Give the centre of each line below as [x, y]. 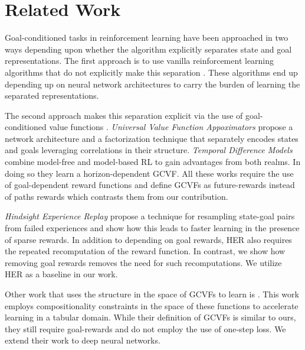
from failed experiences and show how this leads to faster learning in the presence [152, 228]
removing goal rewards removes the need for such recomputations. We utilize [143, 262]
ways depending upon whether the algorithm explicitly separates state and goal [148, 49]
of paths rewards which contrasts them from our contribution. [117, 196]
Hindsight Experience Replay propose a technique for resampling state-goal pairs [150, 216]
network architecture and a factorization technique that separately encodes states [152, 138]
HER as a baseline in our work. [61, 274]
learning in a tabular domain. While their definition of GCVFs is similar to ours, [150, 317]
